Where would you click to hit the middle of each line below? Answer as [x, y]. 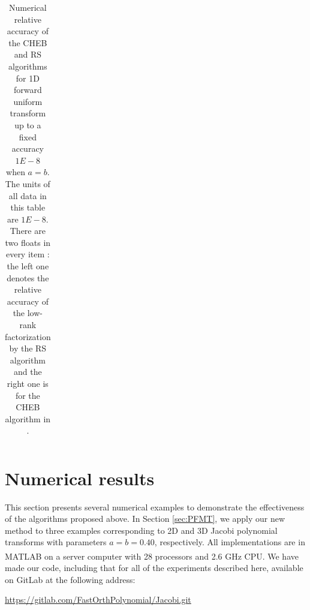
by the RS [28, 348]
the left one [28, 266]
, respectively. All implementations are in [230, 542]
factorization [28, 336]
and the [28, 372]
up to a [28, 124]
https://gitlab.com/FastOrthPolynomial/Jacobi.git [98, 600]
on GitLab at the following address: [70, 579]
